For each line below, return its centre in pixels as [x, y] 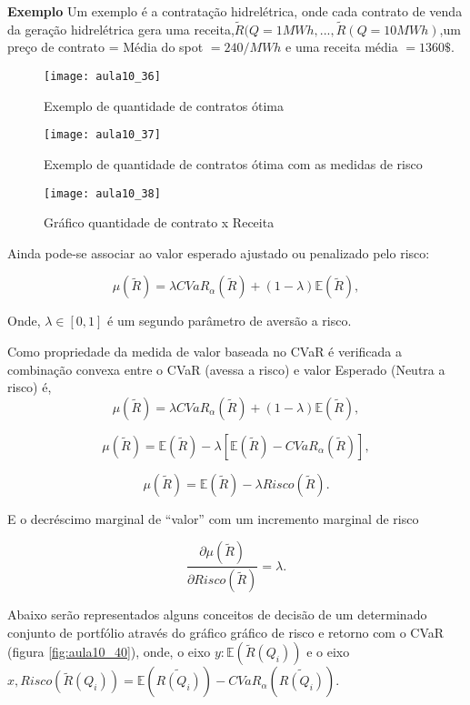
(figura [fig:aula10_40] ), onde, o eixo [109, 652]
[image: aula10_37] [102, 135]
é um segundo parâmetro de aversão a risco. [230, 321]
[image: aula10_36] [102, 76]
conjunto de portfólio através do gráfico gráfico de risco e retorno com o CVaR [226, 632]
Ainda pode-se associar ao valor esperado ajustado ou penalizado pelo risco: [219, 252]
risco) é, [30, 387]
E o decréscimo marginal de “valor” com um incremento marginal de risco [213, 518]
